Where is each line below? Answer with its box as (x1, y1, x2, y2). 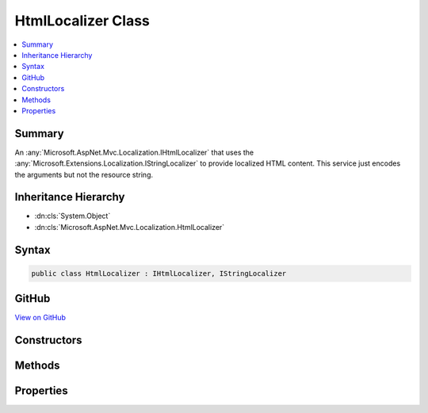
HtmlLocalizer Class (14, 12, 151, 29)
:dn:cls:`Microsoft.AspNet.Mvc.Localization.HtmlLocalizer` (34, 222, 225, 231)
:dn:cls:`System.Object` (34, 211, 111, 221)
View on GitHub (14, 313, 67, 323)
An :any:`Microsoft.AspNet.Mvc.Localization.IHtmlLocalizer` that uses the (14, 147, 254, 157)
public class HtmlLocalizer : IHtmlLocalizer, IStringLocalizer (31, 269, 287, 277)
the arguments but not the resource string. (14, 170, 154, 179)
